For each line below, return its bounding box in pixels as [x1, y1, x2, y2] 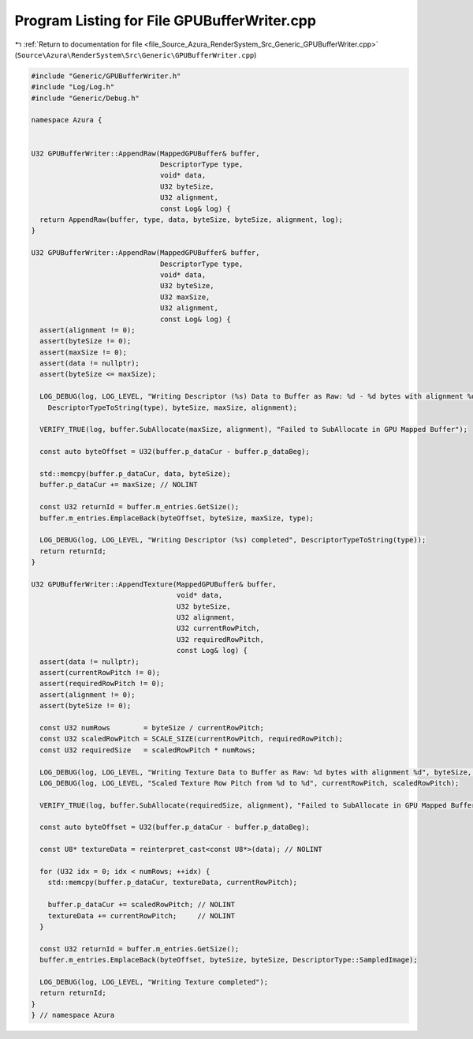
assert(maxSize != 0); [39, 347, 128, 357]
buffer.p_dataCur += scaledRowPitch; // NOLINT [47, 900, 236, 910]
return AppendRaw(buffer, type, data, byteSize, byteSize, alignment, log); [39, 216, 343, 224]
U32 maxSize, [159, 292, 210, 302]
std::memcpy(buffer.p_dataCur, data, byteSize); [39, 469, 232, 478]
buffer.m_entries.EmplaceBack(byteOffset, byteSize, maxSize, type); [39, 513, 315, 523]
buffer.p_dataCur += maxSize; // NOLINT [39, 480, 198, 489]
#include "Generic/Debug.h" [31, 93, 140, 103]
